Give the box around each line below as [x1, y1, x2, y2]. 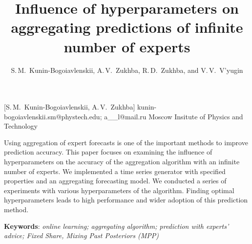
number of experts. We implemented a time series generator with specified [4, 166, 226, 176]
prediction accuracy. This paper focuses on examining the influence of [4, 147, 212, 157]
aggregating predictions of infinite [11, 17, 243, 37]
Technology [4, 121, 38, 131]
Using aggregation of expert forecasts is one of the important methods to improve [4, 137, 248, 147]
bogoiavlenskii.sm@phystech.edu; [4, 111, 102, 121]
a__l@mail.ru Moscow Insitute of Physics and [104, 111, 243, 121]
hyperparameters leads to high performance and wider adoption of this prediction [4, 195, 248, 205]
